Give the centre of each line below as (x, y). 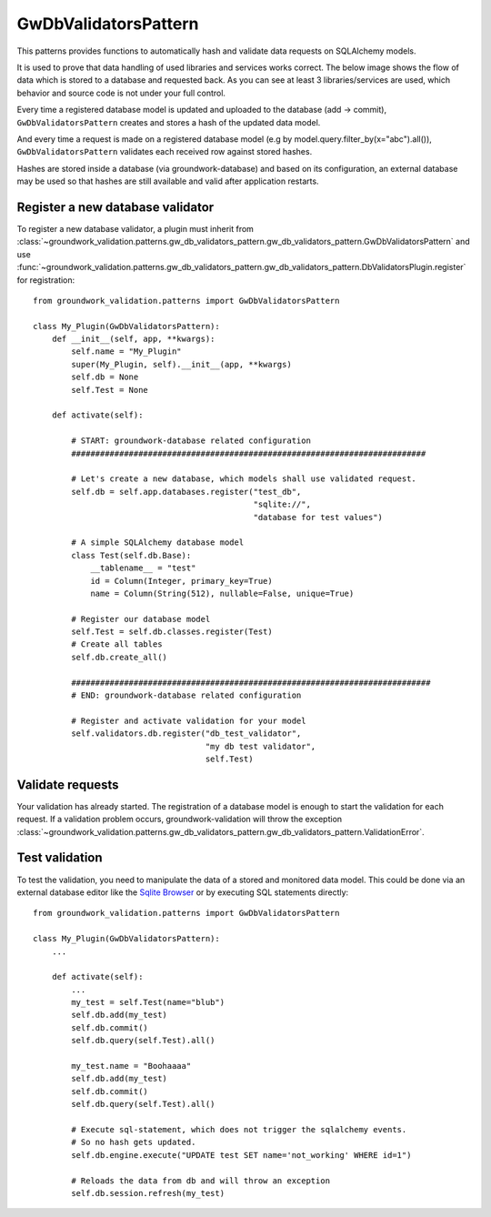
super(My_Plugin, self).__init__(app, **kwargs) (182, 364)
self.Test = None (110, 390)
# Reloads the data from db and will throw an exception (201, 1181)
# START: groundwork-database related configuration (191, 441)
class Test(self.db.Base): (131, 555)
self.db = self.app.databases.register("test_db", (186, 492)
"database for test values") (318, 517)
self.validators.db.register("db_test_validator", (186, 734)
